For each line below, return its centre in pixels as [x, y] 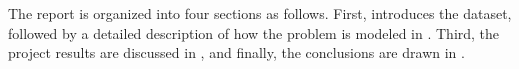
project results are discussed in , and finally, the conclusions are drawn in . [236, 52]
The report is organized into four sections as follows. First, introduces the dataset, [260, 13]
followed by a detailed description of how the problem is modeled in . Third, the [254, 32]
